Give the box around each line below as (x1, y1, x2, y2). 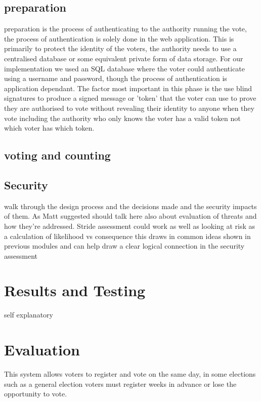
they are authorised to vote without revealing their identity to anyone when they (4, 102, 254, 113)
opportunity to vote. (4, 388, 67, 399)
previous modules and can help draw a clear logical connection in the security (4, 240, 245, 251)
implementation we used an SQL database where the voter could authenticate (4, 63, 245, 73)
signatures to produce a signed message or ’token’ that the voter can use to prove (4, 93, 256, 103)
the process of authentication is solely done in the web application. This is (4, 33, 234, 44)
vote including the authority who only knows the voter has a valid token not (4, 112, 241, 123)
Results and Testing (4, 280, 146, 301)
